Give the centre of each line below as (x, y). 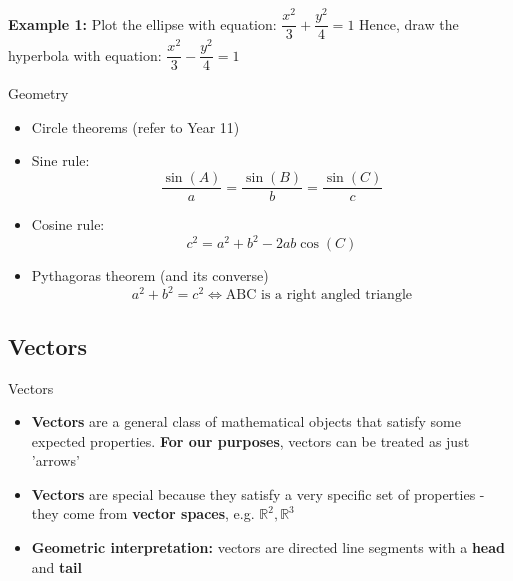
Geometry (38, 93)
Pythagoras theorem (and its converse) (150, 275)
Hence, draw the (409, 23)
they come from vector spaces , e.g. (143, 513)
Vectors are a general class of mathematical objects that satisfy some (246, 421)
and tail (57, 566)
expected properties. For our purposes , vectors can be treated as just (250, 440)
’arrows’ (55, 460)
